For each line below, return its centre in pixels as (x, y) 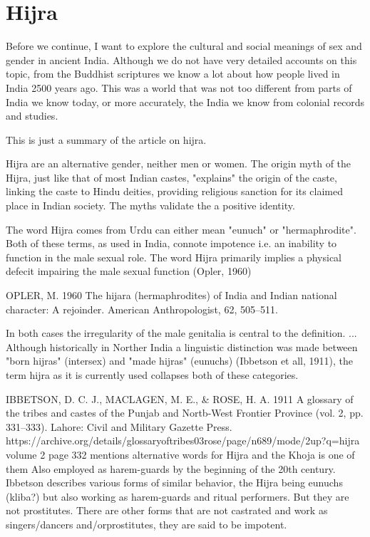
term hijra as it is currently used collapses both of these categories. (152, 375)
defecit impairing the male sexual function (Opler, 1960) (129, 271)
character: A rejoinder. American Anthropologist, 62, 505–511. (142, 309)
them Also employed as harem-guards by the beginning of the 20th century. (171, 468)
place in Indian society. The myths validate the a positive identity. (150, 205)
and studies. (32, 116)
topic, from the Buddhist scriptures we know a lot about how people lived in (173, 74)
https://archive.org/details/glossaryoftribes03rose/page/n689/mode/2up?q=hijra (183, 440)
